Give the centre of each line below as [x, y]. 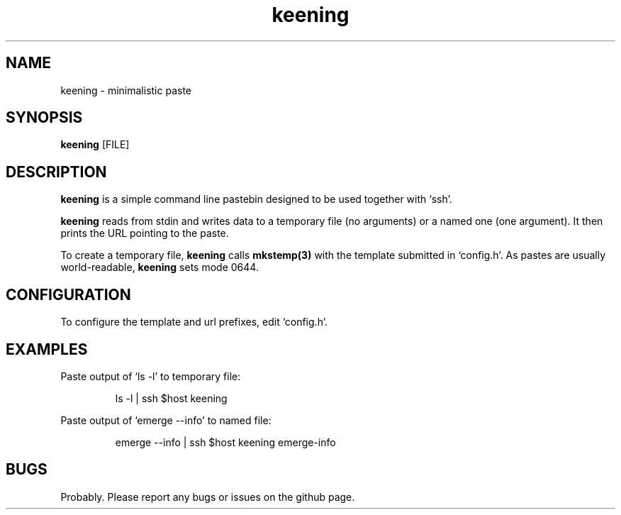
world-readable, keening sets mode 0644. [160, 267]
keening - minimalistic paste [126, 90]
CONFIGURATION [68, 294]
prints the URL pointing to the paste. [145, 233]
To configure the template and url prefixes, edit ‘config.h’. [194, 322]
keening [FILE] [95, 145]
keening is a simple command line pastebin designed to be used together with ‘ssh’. [256, 199]
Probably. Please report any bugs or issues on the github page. [208, 497]
